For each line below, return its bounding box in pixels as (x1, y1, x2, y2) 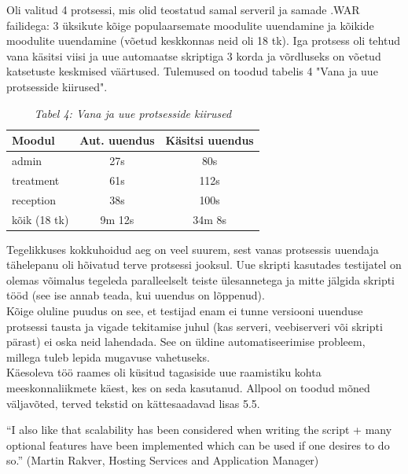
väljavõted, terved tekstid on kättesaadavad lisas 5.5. (6, 395, 260, 411)
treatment (12, 171, 60, 188)
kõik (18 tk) (12, 211, 69, 227)
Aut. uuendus (79, 132, 155, 149)
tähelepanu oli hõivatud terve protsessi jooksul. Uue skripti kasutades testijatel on (6, 256, 402, 273)
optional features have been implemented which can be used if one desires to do (6, 436, 390, 453)
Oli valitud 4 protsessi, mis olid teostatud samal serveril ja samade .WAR (6, 2, 360, 17)
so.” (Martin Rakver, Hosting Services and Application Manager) (6, 452, 319, 468)
